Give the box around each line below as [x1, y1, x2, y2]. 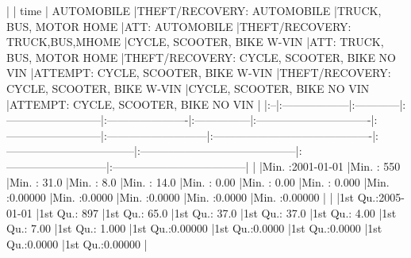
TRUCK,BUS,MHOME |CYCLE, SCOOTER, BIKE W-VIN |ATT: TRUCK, [6, 33, 384, 50]
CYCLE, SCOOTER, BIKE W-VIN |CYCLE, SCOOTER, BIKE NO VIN [6, 79, 370, 96]
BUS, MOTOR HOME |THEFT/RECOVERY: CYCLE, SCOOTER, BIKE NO [6, 48, 397, 65]
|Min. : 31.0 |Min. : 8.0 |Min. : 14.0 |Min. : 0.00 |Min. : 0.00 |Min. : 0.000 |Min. [6, 173, 390, 190]
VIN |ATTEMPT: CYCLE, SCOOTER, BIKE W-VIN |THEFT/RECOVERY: [6, 64, 391, 81]
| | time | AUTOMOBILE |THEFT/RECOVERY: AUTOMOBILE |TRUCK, [6, 2, 382, 18]
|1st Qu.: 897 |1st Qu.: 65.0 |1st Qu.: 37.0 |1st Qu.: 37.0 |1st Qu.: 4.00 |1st [36, 204, 397, 221]
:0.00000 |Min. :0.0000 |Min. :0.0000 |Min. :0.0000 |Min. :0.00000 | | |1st [6, 189, 355, 206]
